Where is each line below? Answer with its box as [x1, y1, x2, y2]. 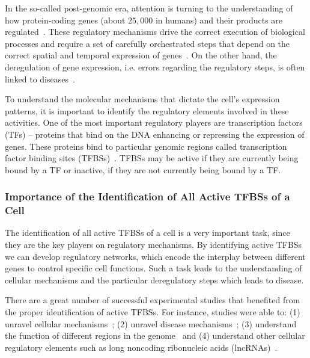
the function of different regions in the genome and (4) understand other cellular [5, 329, 305, 342]
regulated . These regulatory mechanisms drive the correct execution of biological [5, 25, 305, 38]
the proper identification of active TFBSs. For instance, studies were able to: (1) [5, 306, 300, 318]
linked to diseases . [5, 72, 75, 85]
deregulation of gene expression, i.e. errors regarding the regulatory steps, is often [5, 60, 305, 73]
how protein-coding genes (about [5, 13, 126, 26]
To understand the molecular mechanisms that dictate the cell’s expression [5, 93, 280, 105]
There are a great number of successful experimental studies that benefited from [5, 294, 300, 306]
